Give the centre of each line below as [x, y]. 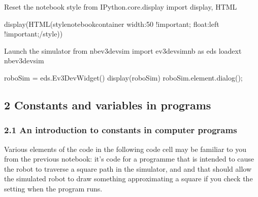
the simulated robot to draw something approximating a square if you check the [128, 179]
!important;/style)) [34, 34]
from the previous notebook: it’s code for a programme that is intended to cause [129, 159]
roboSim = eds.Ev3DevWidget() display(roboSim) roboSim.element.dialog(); [123, 77]
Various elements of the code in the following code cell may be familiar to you [125, 149]
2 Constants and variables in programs [108, 105]
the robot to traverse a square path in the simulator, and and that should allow [128, 168]
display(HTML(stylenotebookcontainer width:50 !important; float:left [112, 24]
